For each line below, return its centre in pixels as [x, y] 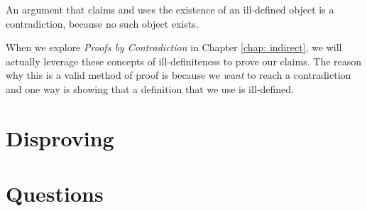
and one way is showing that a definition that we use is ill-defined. [150, 88]
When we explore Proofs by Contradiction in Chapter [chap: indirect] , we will [174, 47]
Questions [55, 194]
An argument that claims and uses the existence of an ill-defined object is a [170, 9]
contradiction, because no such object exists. [102, 23]
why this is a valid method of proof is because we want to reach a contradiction [179, 75]
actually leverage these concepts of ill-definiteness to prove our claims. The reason [184, 61]
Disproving [60, 137]
